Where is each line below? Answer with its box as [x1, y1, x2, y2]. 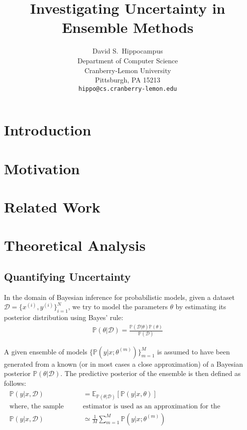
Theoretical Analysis [4, 235, 146, 255]
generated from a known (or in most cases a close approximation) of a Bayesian [4, 358, 243, 369]
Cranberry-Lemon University [84, 65, 171, 75]
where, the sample [9, 403, 64, 410]
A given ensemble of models [4, 346, 87, 356]
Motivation [4, 158, 80, 178]
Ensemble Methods [61, 17, 194, 37]
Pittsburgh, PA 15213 [95, 75, 161, 85]
